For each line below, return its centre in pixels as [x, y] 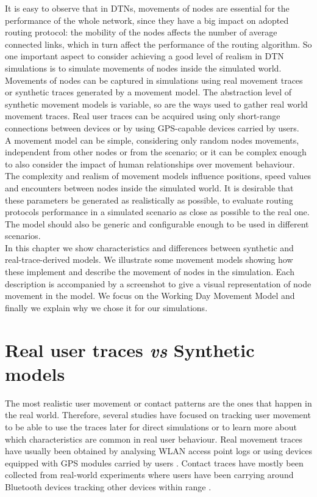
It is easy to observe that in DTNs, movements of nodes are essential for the [147, 8]
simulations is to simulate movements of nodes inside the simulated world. [143, 68]
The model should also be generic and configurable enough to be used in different [157, 223]
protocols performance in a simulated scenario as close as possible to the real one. [157, 212]
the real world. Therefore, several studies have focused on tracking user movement [158, 415]
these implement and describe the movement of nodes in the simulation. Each [150, 272]
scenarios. [23, 236]
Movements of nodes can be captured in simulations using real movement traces [154, 80]
